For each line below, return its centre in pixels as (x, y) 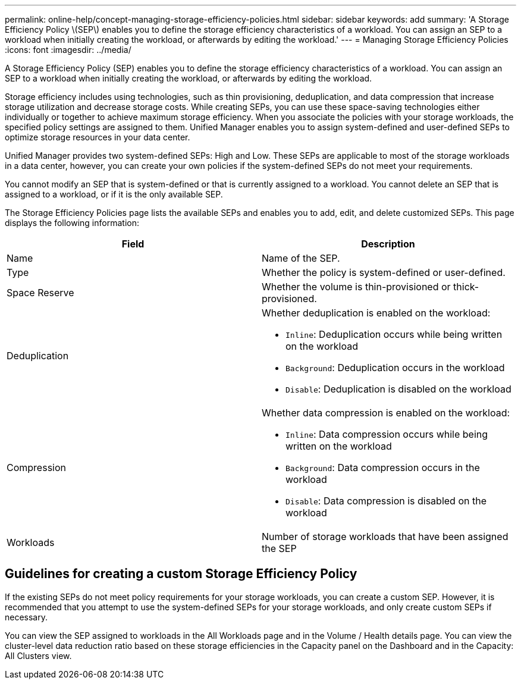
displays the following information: (72, 223)
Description (388, 244)
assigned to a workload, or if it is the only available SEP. (114, 194)
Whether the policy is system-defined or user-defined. (384, 272)
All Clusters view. (38, 655)
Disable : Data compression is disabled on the (386, 501)
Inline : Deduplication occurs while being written (394, 334)
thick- (466, 287)
